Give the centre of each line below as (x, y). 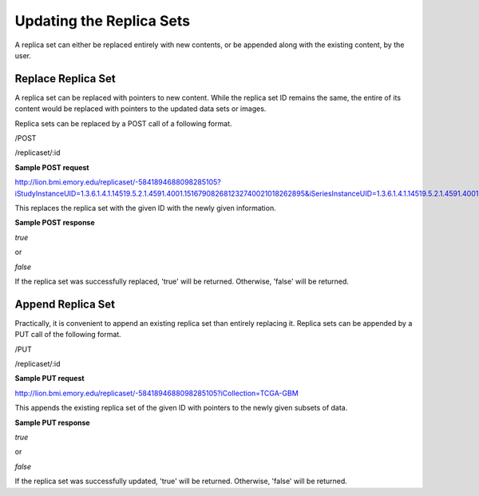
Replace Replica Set (65, 79)
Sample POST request (52, 167)
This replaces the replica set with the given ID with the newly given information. (145, 208)
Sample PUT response (53, 423)
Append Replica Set (65, 304)
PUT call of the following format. (68, 335)
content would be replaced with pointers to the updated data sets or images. (141, 109)
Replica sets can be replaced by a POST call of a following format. (123, 123)
